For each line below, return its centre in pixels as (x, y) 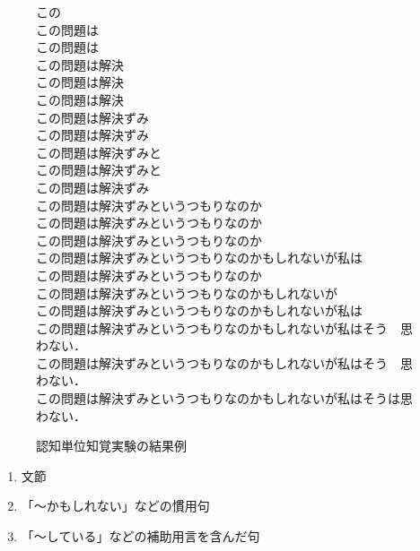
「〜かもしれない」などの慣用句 (115, 506)
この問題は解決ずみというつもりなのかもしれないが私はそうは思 (224, 398)
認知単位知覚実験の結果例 (111, 446)
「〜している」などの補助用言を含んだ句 (140, 536)
